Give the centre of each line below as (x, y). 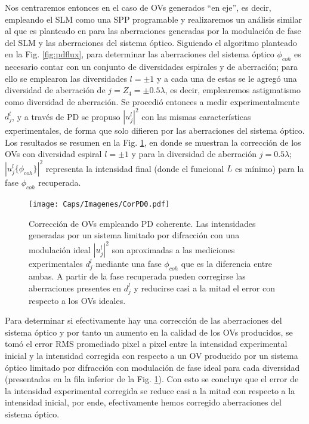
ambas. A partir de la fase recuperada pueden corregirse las (137, 276)
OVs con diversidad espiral (53, 154)
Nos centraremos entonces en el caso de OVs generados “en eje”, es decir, (138, 7)
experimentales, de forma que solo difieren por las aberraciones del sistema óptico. (155, 130)
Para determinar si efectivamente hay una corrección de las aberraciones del (143, 320)
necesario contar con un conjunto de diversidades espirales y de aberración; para (152, 67)
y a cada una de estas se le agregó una (227, 78)
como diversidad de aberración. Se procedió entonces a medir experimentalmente (152, 101)
